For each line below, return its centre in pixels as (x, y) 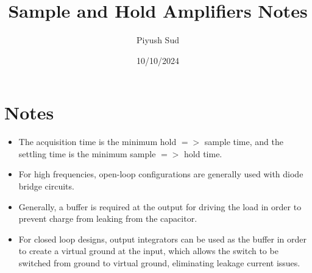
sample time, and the (244, 142)
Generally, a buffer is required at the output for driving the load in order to (160, 206)
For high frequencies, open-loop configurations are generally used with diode (161, 174)
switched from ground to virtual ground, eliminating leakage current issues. (159, 263)
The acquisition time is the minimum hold (97, 142)
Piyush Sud (158, 40)
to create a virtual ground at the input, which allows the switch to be (148, 251)
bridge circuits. (46, 186)
